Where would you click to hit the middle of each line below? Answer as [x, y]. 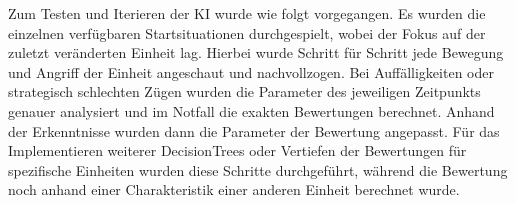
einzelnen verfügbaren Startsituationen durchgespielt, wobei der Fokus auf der [247, 32]
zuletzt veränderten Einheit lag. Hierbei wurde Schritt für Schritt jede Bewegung [256, 52]
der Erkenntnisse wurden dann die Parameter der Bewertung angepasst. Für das [254, 130]
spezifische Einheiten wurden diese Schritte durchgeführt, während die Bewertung [258, 169]
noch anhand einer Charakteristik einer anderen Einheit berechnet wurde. [234, 189]
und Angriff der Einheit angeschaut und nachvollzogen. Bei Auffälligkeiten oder [251, 71]
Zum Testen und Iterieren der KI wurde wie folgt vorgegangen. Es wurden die [247, 13]
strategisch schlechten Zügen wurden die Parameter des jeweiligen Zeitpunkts [244, 91]
